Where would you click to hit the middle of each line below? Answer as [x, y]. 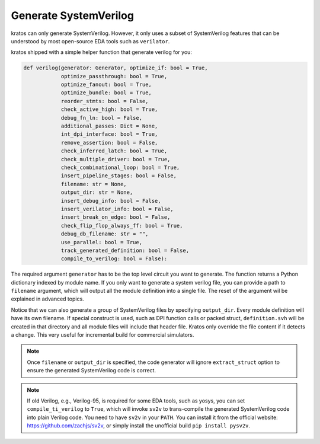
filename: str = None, [94, 184]
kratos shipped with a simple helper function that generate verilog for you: [102, 52]
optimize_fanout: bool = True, [106, 85]
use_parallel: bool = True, [101, 242]
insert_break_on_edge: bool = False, [116, 217]
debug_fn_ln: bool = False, [101, 118]
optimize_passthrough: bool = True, [114, 76]
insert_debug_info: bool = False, [111, 201]
